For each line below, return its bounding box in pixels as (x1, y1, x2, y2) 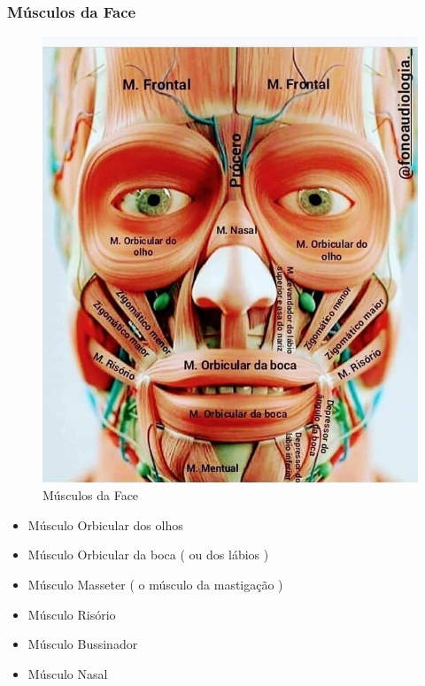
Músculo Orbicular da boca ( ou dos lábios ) (27, 545, 269, 564)
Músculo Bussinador (27, 635, 138, 653)
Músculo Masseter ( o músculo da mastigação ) (27, 574, 283, 593)
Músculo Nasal (27, 664, 108, 682)
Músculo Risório (27, 605, 116, 623)
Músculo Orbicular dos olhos (27, 515, 183, 534)
